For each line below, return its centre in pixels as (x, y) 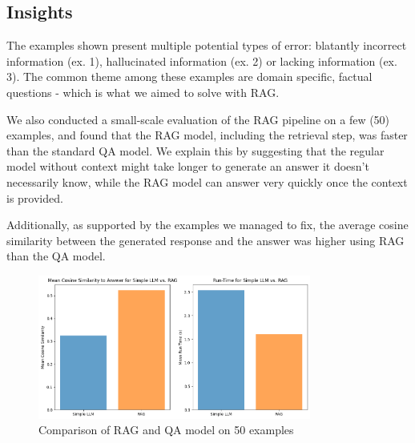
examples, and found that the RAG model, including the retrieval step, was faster (207, 135)
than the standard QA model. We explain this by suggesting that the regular (195, 150)
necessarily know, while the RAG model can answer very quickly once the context (207, 181)
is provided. (35, 197)
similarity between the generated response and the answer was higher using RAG (205, 240)
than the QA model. (56, 256)
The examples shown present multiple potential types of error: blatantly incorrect (207, 45)
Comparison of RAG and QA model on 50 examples (166, 430)
